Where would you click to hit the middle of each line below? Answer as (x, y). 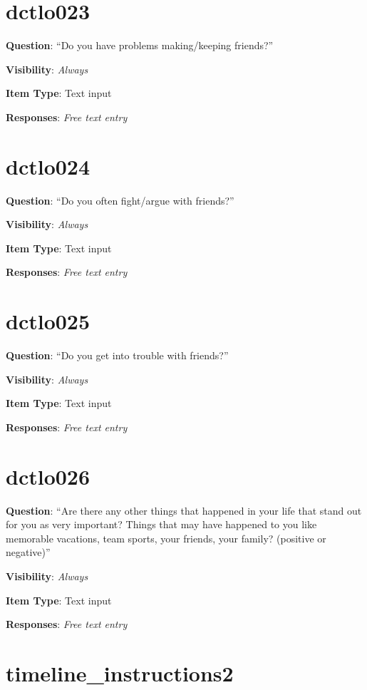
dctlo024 (48, 166)
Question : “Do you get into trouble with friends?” (117, 355)
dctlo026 (48, 476)
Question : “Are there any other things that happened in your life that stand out (184, 510)
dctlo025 (48, 321)
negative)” (28, 552)
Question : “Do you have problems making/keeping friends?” (140, 45)
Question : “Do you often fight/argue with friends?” (120, 200)
